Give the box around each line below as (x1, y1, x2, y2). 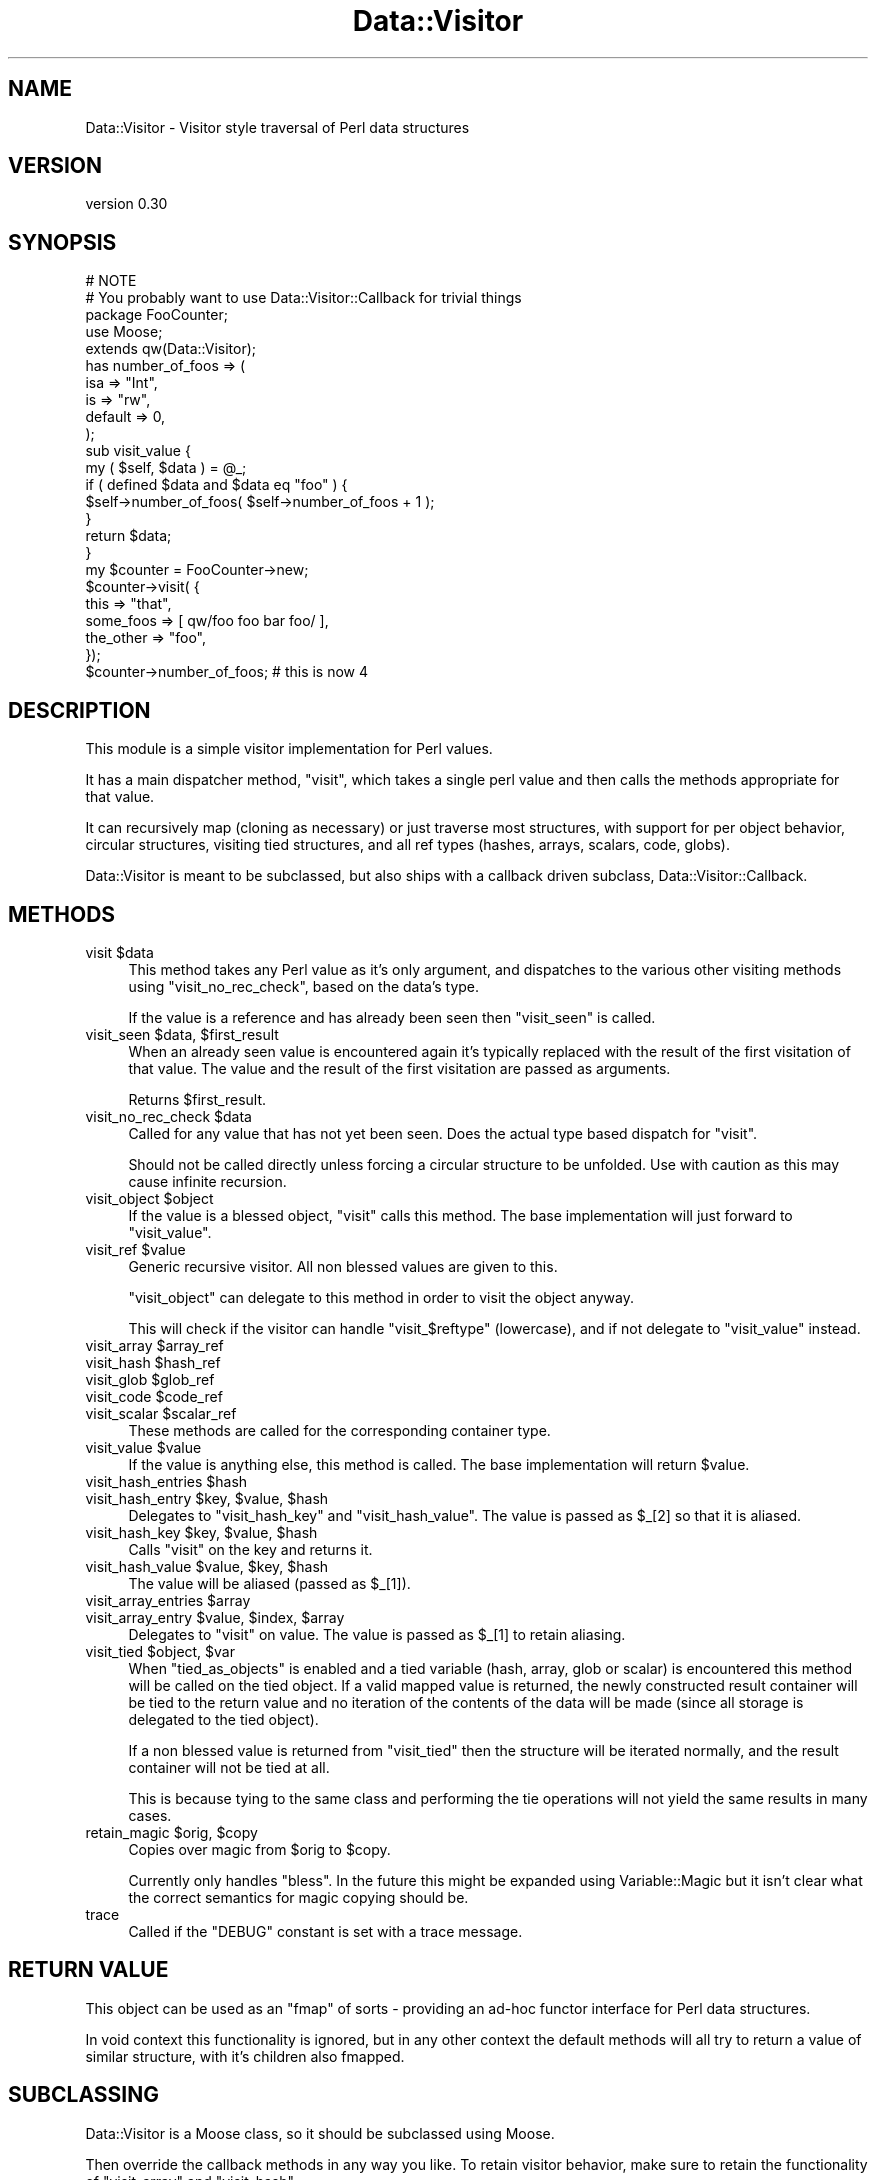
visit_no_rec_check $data (85, 1107, 252, 1125)
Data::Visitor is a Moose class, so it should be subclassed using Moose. (85, 2124, 555, 2142)
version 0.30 (85, 195, 168, 213)
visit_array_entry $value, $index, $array (85, 1608, 345, 1626)
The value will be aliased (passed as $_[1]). (128, 1574, 411, 1592)
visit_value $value (85, 1438, 202, 1456)
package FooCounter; (85, 306, 228, 324)
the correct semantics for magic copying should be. (128, 1888, 469, 1906)
